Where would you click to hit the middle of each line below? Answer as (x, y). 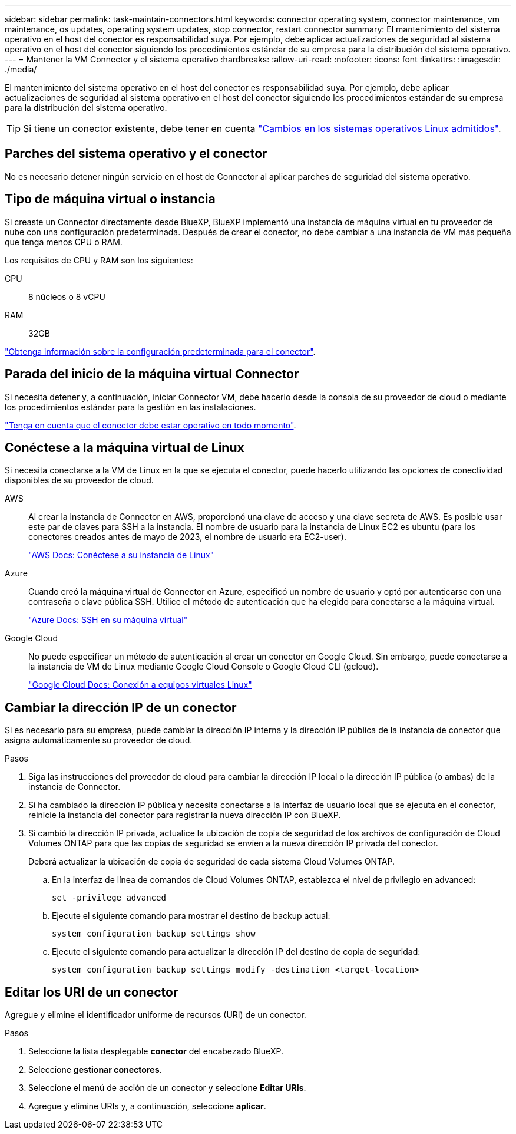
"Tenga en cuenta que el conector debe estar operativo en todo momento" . (150, 425)
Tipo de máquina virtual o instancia (110, 199)
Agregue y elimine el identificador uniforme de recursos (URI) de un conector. (156, 1015)
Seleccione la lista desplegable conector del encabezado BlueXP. (156, 1051)
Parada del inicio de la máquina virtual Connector (152, 374)
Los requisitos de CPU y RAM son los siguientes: (99, 260)
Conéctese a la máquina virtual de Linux (125, 447)
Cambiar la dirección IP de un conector (121, 707)
